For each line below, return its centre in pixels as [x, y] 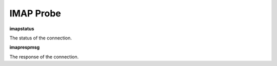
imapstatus [22, 29]
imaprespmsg [25, 47]
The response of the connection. [44, 57]
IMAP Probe [35, 13]
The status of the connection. [41, 38]
